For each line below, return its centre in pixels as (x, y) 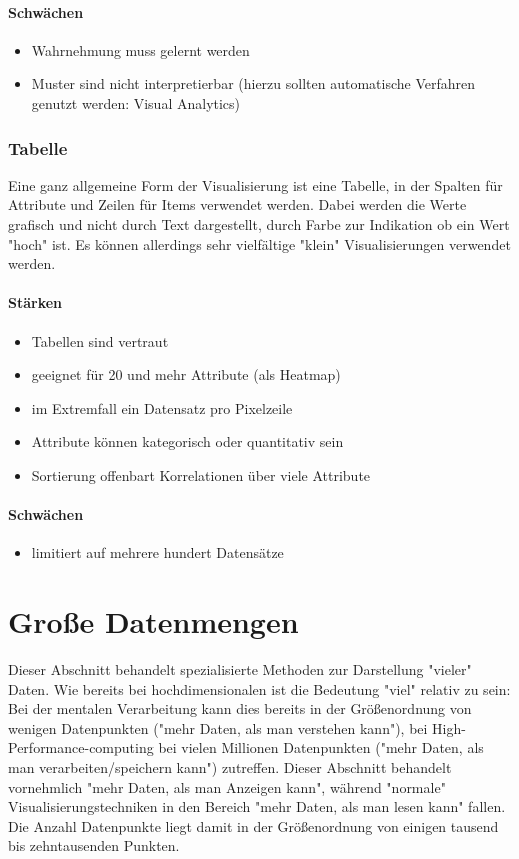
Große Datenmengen (153, 621)
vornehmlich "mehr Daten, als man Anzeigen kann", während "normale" (227, 786)
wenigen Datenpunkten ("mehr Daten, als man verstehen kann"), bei (218, 727)
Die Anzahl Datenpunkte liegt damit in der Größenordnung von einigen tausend (253, 825)
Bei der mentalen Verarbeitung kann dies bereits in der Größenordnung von (240, 708)
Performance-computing (81, 747)
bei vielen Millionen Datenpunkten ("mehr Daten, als (321, 747)
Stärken (35, 302)
